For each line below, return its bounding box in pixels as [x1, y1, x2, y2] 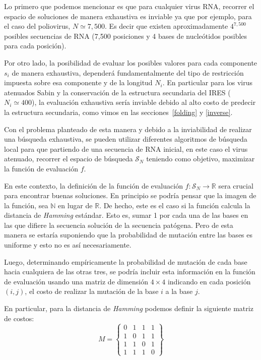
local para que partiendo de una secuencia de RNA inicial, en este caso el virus [4, 143, 248, 154]
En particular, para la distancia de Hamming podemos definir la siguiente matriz [4, 303, 253, 314]
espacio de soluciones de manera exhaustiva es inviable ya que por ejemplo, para [4, 11, 252, 21]
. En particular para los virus [162, 77, 252, 88]
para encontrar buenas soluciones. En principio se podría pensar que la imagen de [4, 190, 256, 201]
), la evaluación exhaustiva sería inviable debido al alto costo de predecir [32, 97, 256, 107]
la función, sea [4, 200, 48, 210]
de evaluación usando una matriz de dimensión [4, 276, 149, 286]
